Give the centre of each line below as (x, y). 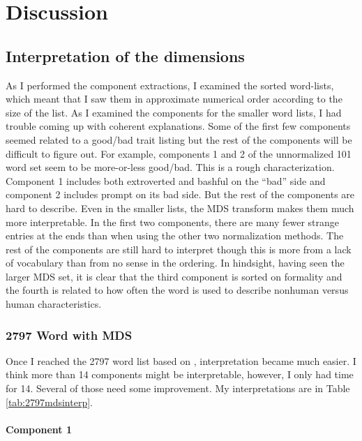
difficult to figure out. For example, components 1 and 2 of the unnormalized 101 (179, 153)
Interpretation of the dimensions (125, 55)
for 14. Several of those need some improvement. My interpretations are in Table (178, 388)
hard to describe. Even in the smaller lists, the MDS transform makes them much (180, 208)
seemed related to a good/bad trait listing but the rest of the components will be (179, 139)
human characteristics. (54, 304)
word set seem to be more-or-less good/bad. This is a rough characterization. (170, 167)
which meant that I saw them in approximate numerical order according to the (174, 99)
